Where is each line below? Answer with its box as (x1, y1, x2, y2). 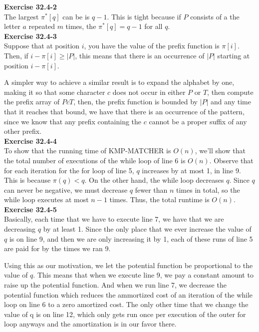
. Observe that (209, 155, 254, 165)
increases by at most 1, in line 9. (142, 165, 241, 175)
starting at (217, 50, 250, 60)
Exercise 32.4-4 (4, 135, 57, 146)
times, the (65, 21, 96, 31)
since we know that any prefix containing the (4, 116, 142, 126)
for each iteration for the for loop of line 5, (4, 165, 134, 175)
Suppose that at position (4, 40, 80, 51)
